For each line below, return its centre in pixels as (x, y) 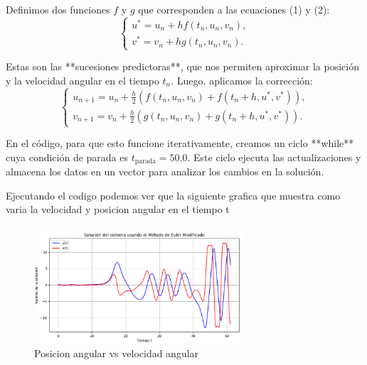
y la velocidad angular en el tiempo (83, 80)
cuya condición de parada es (67, 157)
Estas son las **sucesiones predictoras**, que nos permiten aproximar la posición (182, 66)
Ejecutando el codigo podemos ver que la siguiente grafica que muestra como (173, 195)
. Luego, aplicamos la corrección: (242, 80)
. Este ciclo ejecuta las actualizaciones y (274, 157)
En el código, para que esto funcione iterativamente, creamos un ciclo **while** (180, 143)
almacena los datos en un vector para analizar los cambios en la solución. (165, 171)
